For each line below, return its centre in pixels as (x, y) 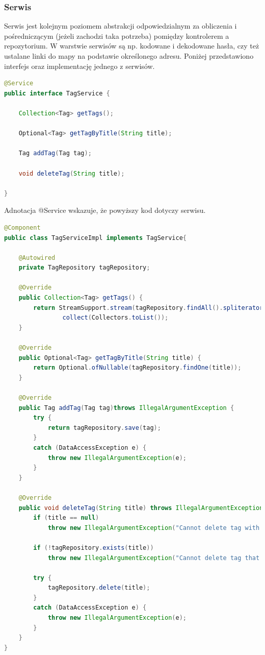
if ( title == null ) (66, 518)
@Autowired (37, 258)
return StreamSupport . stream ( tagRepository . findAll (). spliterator (148, 308)
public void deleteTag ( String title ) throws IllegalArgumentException (141, 508)
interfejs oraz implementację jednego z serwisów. (79, 66)
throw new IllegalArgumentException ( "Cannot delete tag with (154, 528)
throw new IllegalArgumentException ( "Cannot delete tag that (154, 558)
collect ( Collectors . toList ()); (115, 318)
